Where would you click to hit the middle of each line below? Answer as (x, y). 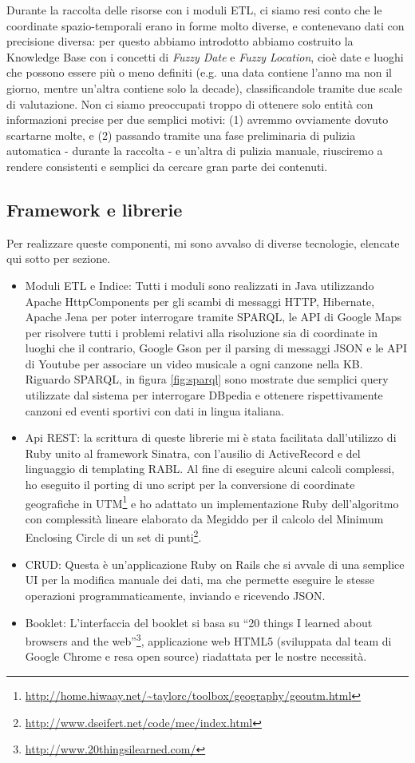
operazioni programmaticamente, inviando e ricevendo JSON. (175, 595)
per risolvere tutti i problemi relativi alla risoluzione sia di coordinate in (201, 332)
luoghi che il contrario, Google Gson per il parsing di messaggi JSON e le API (216, 348)
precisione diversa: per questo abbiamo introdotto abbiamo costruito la (180, 41)
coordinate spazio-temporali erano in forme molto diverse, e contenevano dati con (206, 25)
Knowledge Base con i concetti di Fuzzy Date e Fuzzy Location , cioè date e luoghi (205, 56)
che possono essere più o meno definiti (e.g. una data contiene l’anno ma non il (199, 72)
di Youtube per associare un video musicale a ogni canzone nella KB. (194, 363)
